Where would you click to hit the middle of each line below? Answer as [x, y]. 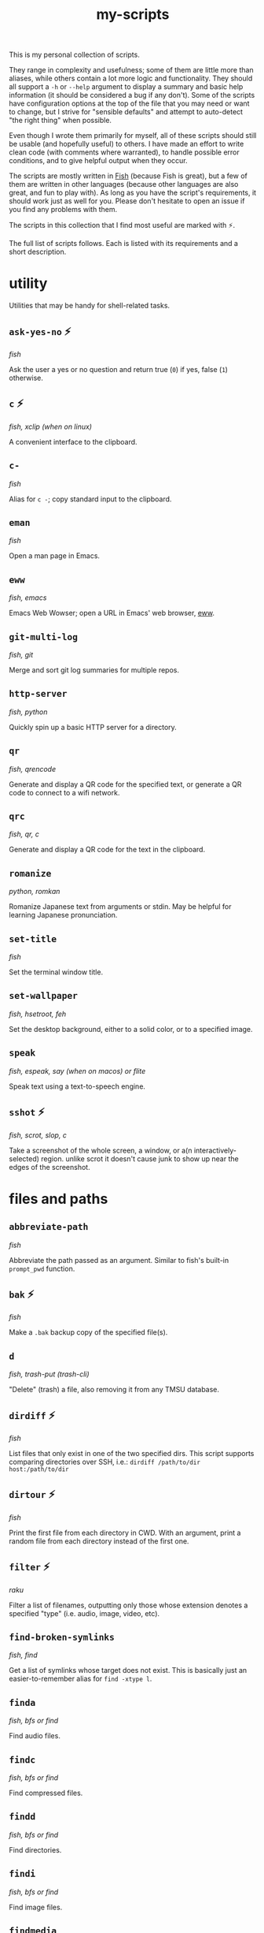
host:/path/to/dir [39, 1469]
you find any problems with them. [63, 210]
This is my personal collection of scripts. [74, 55]
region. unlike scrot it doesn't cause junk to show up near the [140, 1158]
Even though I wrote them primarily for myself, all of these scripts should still [133, 136]
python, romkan [35, 892]
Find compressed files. [46, 1793]
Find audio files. [35, 1736]
